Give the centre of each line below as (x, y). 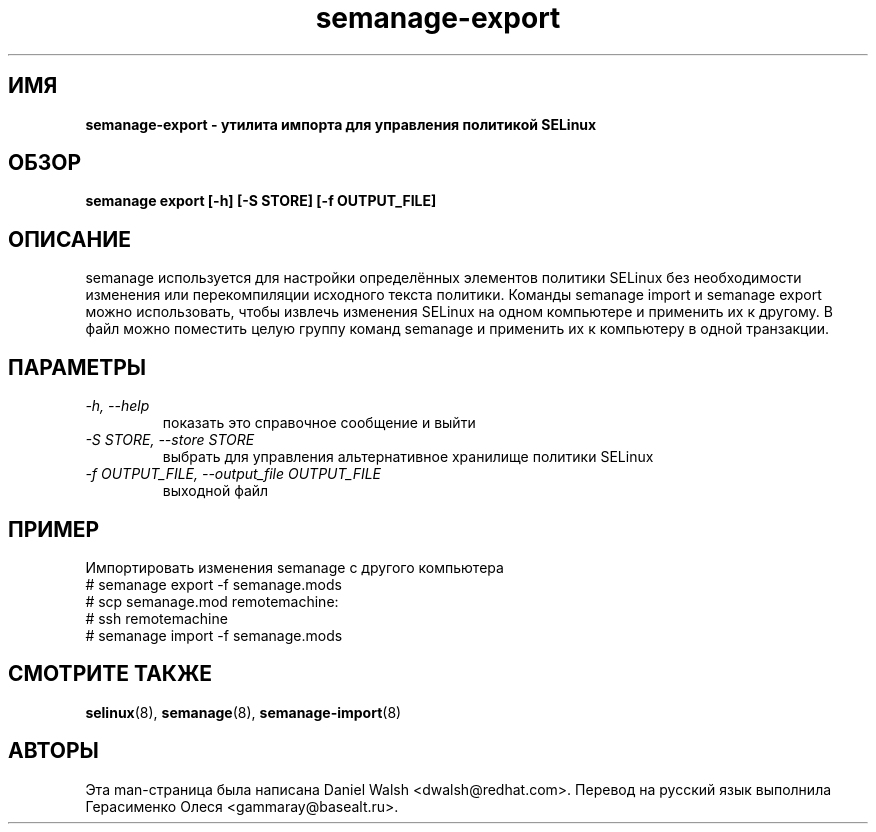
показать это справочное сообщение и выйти (319, 423)
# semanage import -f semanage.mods (214, 635)
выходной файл (215, 491)
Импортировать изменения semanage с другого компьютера (294, 567)
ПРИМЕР (54, 529)
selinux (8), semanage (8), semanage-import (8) (243, 712)
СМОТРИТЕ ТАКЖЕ (110, 674)
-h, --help (117, 406)
